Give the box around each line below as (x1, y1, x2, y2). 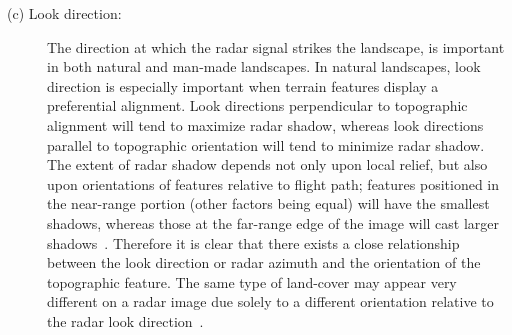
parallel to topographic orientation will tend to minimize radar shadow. (47, 134, 485, 155)
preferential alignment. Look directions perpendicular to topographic (47, 95, 468, 116)
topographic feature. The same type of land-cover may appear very (47, 271, 457, 292)
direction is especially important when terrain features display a (47, 75, 439, 96)
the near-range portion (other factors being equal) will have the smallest (47, 193, 490, 214)
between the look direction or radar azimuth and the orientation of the (47, 252, 481, 273)
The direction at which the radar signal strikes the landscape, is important (47, 36, 505, 57)
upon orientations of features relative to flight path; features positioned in (47, 173, 500, 194)
